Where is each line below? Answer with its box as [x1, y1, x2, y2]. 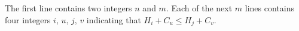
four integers [5, 13, 51, 26]
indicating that [86, 13, 141, 26]
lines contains [245, 2, 294, 14]
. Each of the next [166, 2, 233, 14]
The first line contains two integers [5, 2, 132, 14]
